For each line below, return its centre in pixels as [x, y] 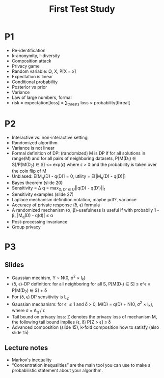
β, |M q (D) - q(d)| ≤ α [32, 216]
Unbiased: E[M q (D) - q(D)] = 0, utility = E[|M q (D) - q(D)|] [69, 177]
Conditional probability [35, 82]
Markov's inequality [32, 360]
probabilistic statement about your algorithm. [57, 370]
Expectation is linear [32, 76]
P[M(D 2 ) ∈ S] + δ [29, 291]
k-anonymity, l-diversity [36, 56]
